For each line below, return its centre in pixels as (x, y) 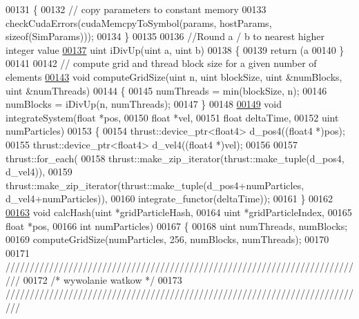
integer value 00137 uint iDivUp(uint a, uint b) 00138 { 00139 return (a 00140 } (175, 49)
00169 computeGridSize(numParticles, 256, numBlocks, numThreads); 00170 (167, 239)
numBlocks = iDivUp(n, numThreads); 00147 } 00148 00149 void (144, 104)
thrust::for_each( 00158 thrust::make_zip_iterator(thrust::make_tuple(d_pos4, (175, 158)
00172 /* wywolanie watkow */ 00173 (103, 279)
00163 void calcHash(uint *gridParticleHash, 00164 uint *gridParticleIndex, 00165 (179, 212)
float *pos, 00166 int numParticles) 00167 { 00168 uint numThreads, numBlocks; (177, 225)
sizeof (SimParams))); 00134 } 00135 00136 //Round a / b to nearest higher (165, 36)
